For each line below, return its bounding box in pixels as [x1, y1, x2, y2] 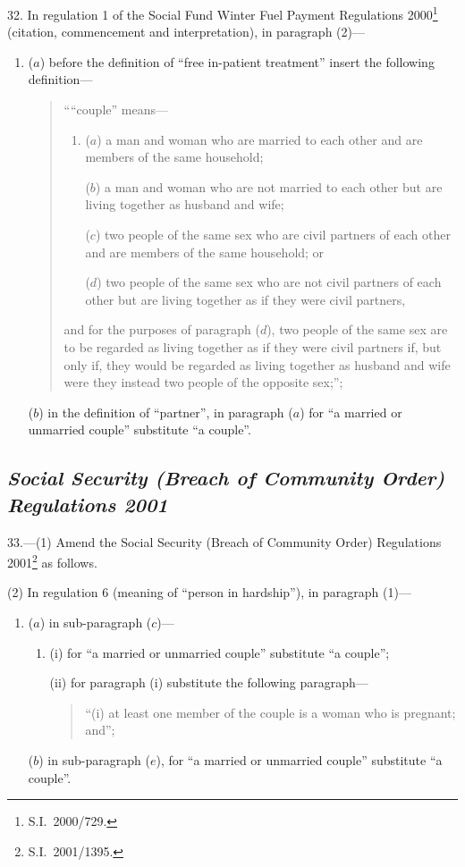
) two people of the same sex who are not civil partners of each [97, 273, 442, 291]
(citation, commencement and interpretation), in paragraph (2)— [7, 22, 365, 41]
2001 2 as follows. [7, 551, 97, 571]
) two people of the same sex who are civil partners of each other [95, 225, 451, 243]
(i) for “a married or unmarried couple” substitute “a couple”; [49, 643, 390, 661]
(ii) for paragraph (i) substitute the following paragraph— [49, 673, 368, 692]
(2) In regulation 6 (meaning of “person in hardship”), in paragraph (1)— [7, 583, 411, 602]
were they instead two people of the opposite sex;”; [63, 373, 343, 391]
